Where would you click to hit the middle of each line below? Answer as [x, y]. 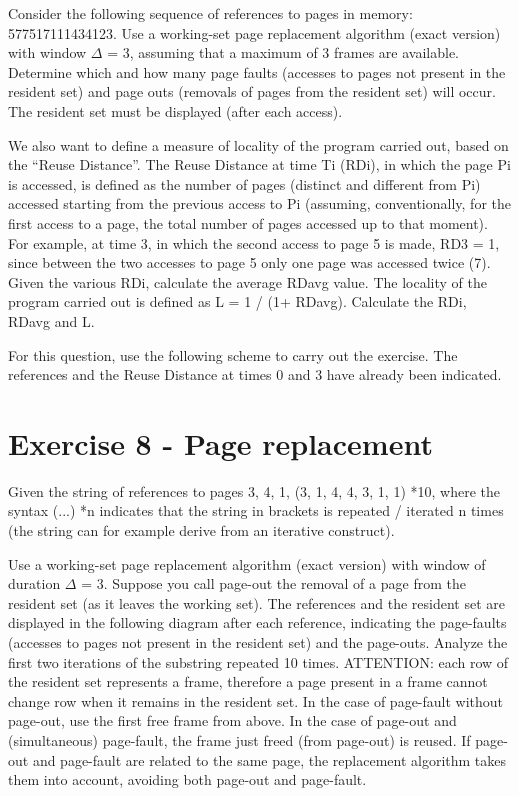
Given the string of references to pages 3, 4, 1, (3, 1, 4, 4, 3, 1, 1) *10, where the [254, 490]
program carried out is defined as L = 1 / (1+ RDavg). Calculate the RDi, [237, 301]
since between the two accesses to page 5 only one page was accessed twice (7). [249, 262]
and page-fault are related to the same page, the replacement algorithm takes [269, 759]
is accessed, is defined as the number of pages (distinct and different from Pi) [244, 183]
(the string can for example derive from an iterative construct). [201, 530]
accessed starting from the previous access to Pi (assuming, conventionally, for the [259, 203]
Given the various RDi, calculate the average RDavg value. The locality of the [247, 281]
